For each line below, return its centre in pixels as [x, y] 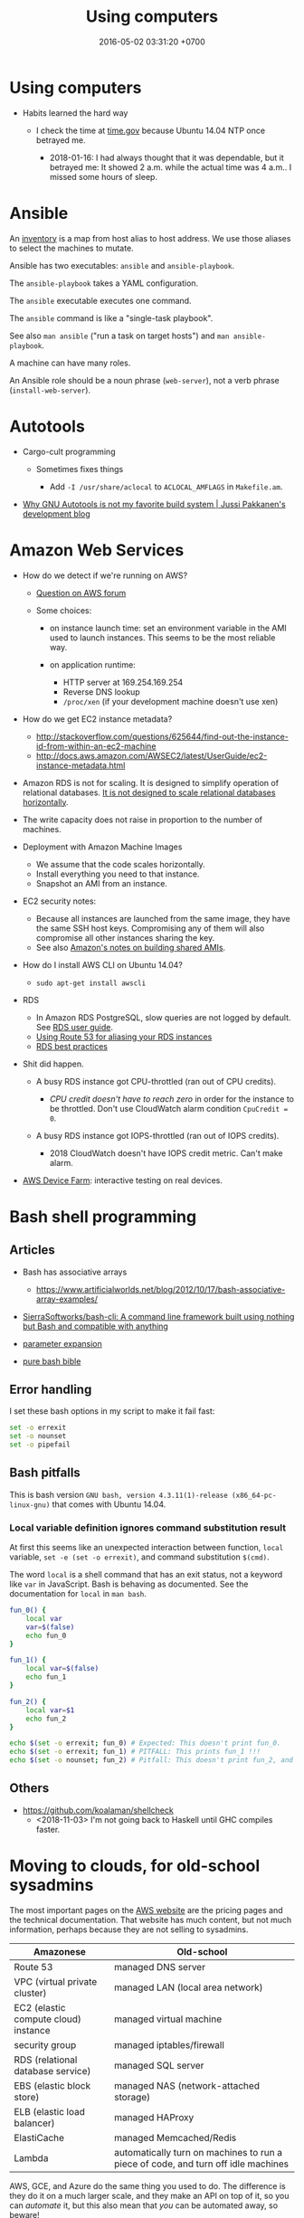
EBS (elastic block [52, 2085]
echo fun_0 [46, 1635]
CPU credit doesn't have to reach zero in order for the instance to [171, 1099]
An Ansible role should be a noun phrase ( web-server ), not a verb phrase [144, 380]
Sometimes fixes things [80, 469]
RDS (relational [46, 2060]
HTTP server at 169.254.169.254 [123, 682]
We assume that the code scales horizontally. [120, 864]
